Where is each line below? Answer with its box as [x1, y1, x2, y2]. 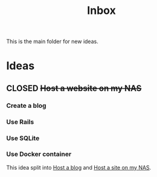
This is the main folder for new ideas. [6, 38, 98, 45]
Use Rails [6, 118, 34, 126]
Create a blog [6, 101, 46, 110]
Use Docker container [6, 150, 72, 158]
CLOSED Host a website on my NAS [6, 83, 142, 93]
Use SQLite [6, 134, 40, 142]
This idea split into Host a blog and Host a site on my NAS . [6, 164, 152, 171]
